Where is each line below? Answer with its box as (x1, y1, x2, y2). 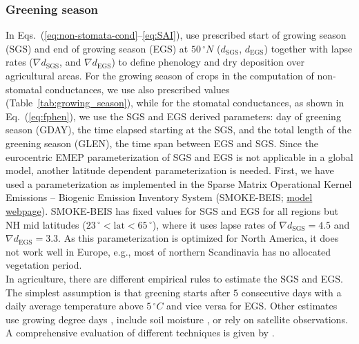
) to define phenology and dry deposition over (111, 55, 304, 69)
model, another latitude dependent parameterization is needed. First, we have (6, 163, 334, 178)
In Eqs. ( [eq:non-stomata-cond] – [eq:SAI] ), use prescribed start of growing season (6, 28, 347, 42)
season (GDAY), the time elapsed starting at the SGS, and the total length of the (6, 122, 351, 137)
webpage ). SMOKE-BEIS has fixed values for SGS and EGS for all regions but (6, 203, 339, 218)
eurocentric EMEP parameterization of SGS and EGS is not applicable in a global (6, 149, 353, 164)
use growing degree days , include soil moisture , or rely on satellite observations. (6, 312, 348, 326)
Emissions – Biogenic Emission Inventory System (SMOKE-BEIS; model (6, 190, 313, 204)
